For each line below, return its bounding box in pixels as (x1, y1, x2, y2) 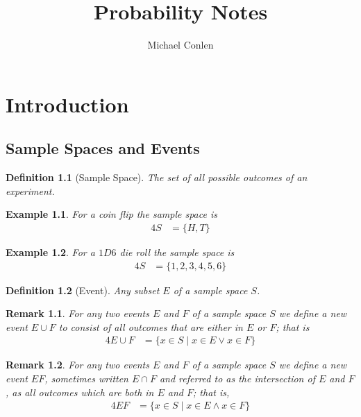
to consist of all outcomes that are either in (58, 319, 243, 334)
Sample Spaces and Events (6, 137, 200, 159)
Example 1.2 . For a (6, 244, 95, 259)
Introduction (6, 90, 129, 118)
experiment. (6, 183, 55, 198)
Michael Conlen (147, 37, 214, 52)
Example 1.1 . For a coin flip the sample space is (6, 207, 217, 221)
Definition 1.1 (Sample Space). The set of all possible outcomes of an (6, 170, 308, 185)
